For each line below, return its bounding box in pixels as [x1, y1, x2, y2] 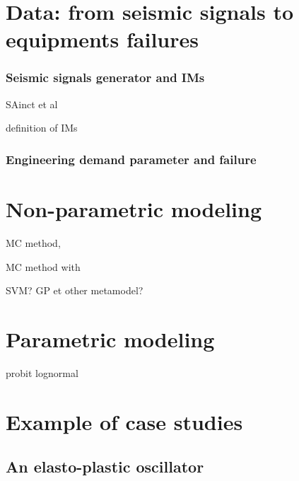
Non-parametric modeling [6, 195, 262, 223]
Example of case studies [6, 407, 243, 436]
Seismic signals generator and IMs [6, 69, 205, 86]
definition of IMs [6, 120, 78, 135]
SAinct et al [6, 96, 58, 111]
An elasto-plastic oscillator [6, 456, 204, 477]
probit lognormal [6, 365, 78, 380]
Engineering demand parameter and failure [6, 150, 257, 168]
